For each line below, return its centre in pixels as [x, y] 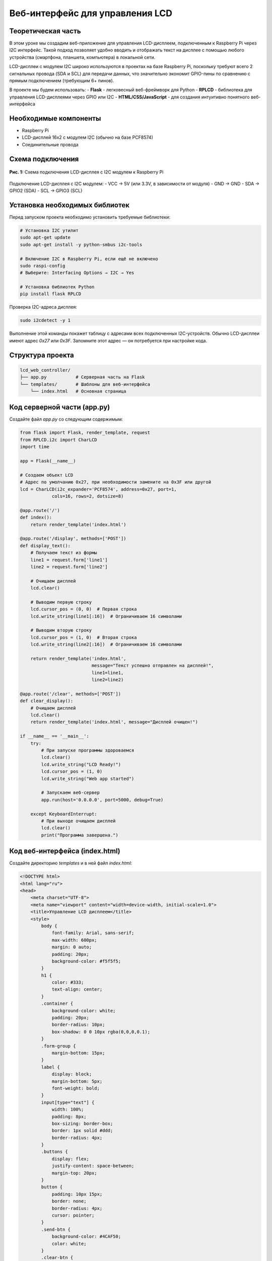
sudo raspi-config [43, 266]
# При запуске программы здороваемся [88, 751]
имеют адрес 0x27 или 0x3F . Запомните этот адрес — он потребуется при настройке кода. [108, 340]
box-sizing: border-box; [82, 1123]
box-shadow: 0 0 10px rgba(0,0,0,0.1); [101, 1032]
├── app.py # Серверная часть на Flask [82, 377]
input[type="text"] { [68, 1102]
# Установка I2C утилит [49, 230]
